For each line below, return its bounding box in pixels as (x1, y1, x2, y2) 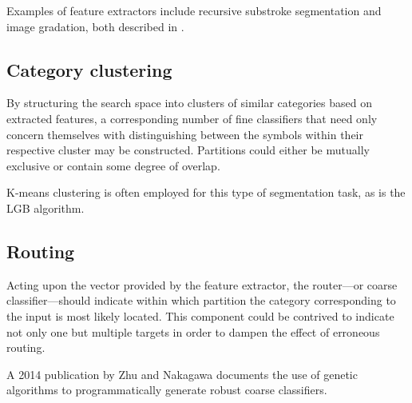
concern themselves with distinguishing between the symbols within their (6, 126, 363, 142)
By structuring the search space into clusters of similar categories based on (6, 94, 372, 111)
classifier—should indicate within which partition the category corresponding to (6, 292, 396, 309)
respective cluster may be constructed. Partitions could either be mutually (6, 142, 370, 158)
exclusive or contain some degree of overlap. (6, 157, 220, 174)
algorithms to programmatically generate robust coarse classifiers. (6, 381, 327, 398)
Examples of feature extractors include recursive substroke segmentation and (6, 2, 382, 18)
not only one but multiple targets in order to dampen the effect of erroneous (6, 323, 380, 340)
